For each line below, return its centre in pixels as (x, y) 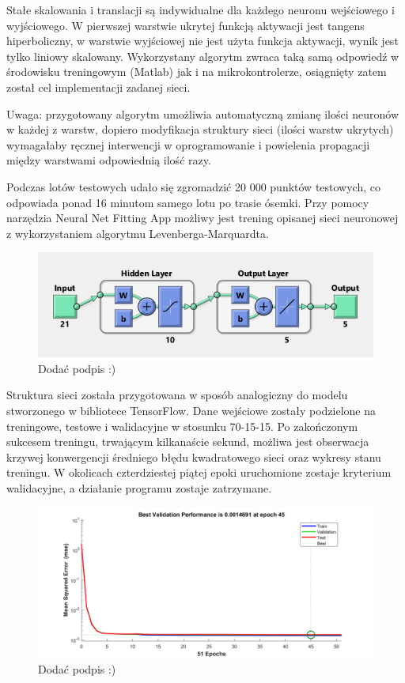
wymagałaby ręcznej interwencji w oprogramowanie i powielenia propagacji (188, 144)
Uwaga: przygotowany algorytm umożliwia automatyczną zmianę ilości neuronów (203, 113)
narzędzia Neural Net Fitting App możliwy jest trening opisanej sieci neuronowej (202, 218)
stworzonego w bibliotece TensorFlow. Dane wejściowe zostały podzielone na (191, 411)
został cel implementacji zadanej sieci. (98, 87)
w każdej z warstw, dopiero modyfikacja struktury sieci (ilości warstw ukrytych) (200, 129)
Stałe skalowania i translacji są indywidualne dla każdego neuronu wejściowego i (201, 9)
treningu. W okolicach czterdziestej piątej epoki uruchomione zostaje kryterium (199, 472)
